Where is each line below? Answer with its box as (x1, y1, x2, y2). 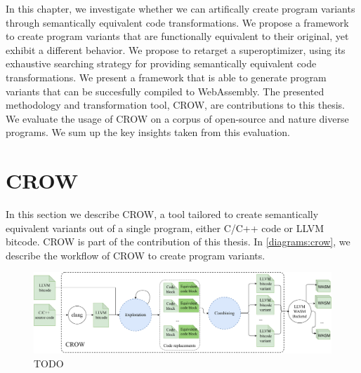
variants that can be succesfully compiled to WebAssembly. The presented (6, 83, 324, 98)
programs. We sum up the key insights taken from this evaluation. (6, 125, 290, 140)
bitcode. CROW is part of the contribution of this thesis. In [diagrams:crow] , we (6, 234, 350, 249)
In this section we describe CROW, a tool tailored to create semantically (6, 207, 319, 222)
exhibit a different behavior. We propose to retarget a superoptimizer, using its (6, 42, 346, 57)
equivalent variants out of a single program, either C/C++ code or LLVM (6, 220, 324, 235)
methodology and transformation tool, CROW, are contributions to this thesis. (6, 97, 345, 112)
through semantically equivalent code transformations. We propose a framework (6, 15, 349, 29)
